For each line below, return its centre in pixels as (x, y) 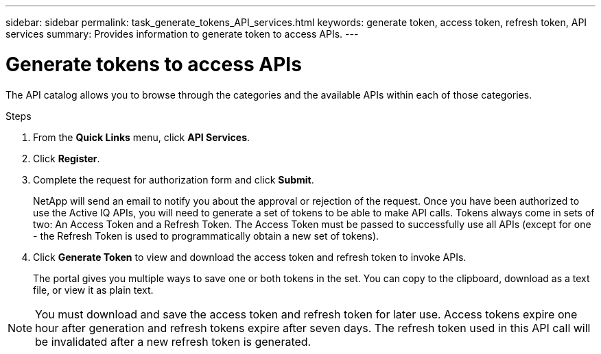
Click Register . (67, 158)
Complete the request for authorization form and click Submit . (174, 179)
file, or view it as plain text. (93, 290)
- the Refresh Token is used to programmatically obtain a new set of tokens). (206, 236)
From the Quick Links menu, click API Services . (142, 137)
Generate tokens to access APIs (154, 64)
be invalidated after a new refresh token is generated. (173, 341)
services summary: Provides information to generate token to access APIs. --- (182, 34)
